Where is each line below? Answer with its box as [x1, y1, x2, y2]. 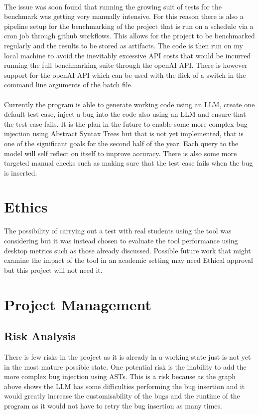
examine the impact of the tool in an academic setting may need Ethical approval [4, 255, 254, 265]
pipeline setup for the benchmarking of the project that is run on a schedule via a [4, 20, 254, 31]
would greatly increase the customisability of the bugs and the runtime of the [4, 391, 240, 401]
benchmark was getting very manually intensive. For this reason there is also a [4, 11, 244, 21]
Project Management [4, 294, 152, 314]
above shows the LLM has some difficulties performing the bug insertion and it [4, 381, 245, 391]
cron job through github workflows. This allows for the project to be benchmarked [4, 30, 255, 41]
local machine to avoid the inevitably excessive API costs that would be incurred [4, 50, 251, 60]
